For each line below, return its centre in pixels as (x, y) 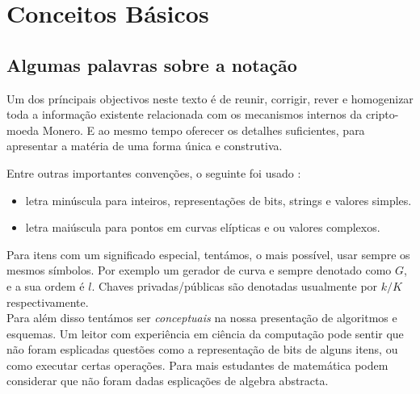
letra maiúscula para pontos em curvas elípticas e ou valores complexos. (203, 227)
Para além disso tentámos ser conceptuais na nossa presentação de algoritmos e (202, 318)
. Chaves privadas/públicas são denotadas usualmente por (235, 285)
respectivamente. (48, 302)
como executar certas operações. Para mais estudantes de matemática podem (197, 365)
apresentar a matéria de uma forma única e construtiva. (145, 146)
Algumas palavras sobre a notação (152, 64)
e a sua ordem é (46, 285)
